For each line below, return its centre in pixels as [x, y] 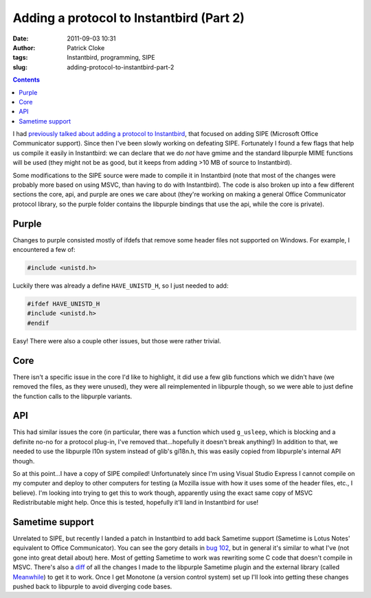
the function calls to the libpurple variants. [72, 396]
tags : [20, 58]
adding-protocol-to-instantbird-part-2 [121, 67]
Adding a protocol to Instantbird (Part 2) [129, 18]
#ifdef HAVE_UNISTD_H [64, 304]
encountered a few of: [44, 250]
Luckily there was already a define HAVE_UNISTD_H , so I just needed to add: [121, 286]
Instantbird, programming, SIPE [111, 58]
